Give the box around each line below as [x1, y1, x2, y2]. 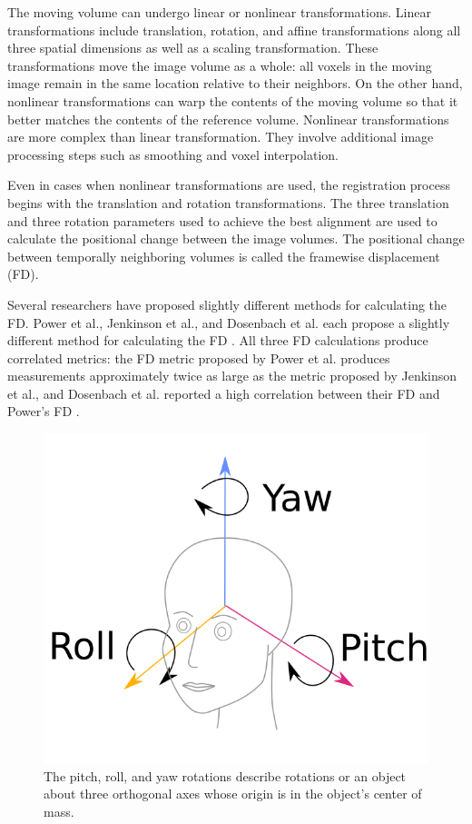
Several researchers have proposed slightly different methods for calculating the [7, 294, 447, 313]
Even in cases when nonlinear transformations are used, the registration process [7, 175, 450, 194]
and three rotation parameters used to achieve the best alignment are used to [7, 211, 438, 230]
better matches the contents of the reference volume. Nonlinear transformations [7, 109, 449, 128]
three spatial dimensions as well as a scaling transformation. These [7, 38, 379, 57]
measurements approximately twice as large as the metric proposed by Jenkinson [7, 366, 457, 385]
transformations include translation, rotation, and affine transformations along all [7, 20, 461, 39]
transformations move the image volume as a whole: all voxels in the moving [7, 55, 432, 74]
